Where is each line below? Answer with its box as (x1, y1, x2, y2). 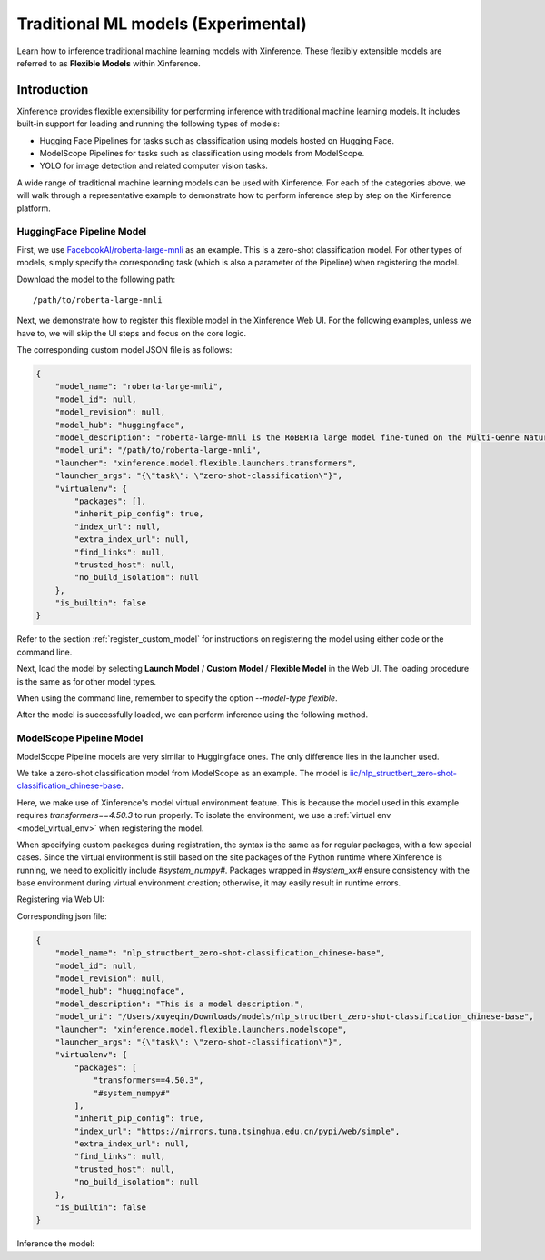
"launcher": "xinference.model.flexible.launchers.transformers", (54, 457, 358, 468)
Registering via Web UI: (16, 894, 104, 905)
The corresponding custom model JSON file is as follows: (16, 345, 233, 355)
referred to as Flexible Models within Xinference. (16, 57, 202, 68)
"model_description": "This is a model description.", (54, 998, 304, 1009)
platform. (16, 203, 52, 214)
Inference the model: (16, 1238, 95, 1249)
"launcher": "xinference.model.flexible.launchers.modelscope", (54, 1024, 348, 1035)
